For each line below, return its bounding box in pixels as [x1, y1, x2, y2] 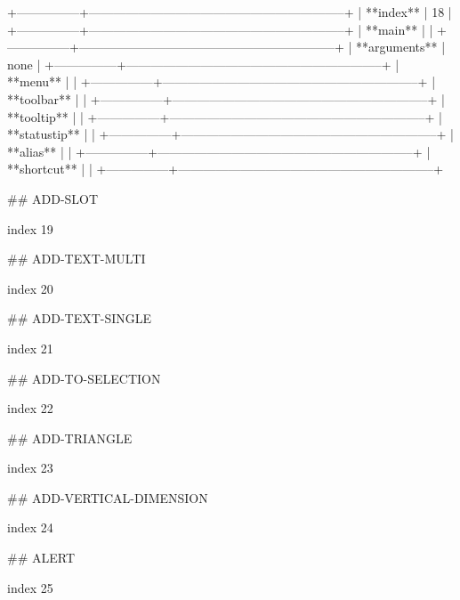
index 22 [7, 399, 53, 418]
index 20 [7, 279, 53, 297]
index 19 [7, 219, 53, 238]
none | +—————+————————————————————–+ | [7, 54, 399, 73]
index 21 [7, 338, 53, 357]
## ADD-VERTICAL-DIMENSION [7, 488, 208, 507]
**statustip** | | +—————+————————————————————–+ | [7, 125, 454, 143]
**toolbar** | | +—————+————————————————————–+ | [7, 89, 445, 108]
